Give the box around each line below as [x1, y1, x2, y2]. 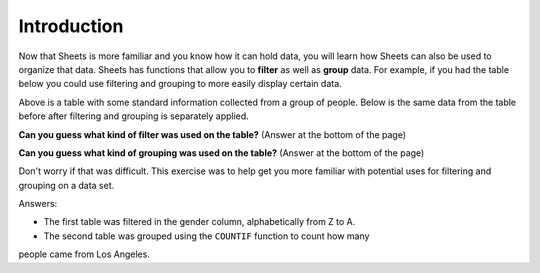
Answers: [18, 198, 58, 210]
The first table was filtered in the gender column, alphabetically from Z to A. [43, 216, 356, 228]
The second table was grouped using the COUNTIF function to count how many [43, 230, 370, 242]
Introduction [18, 15, 124, 37]
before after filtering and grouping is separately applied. [18, 110, 249, 122]
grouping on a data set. [18, 179, 115, 191]
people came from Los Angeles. [18, 248, 150, 260]
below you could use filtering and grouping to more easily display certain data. [18, 78, 342, 90]
